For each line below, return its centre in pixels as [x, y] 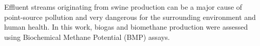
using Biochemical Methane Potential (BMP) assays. [87, 37]
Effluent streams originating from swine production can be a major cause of [123, 7]
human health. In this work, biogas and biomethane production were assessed [126, 27]
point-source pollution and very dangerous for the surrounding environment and [130, 17]
